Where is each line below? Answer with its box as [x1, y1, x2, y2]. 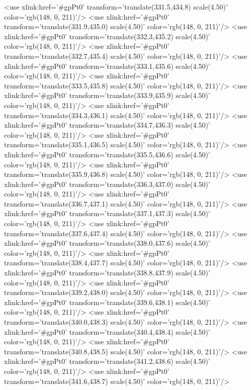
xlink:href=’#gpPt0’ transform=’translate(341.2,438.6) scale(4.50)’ [4, 356, 210, 366]
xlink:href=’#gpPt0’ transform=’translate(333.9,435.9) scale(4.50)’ [4, 90, 210, 101]
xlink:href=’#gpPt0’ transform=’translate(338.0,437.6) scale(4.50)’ [4, 238, 210, 248]
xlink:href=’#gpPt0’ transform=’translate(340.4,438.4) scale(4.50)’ [4, 326, 210, 337]
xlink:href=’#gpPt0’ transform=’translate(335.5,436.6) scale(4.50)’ [4, 149, 210, 159]
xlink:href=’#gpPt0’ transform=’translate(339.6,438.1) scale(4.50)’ [4, 297, 210, 307]
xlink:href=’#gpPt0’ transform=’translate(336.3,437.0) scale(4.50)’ [4, 178, 210, 189]
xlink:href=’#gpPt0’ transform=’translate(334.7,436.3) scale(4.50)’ [4, 120, 210, 130]
